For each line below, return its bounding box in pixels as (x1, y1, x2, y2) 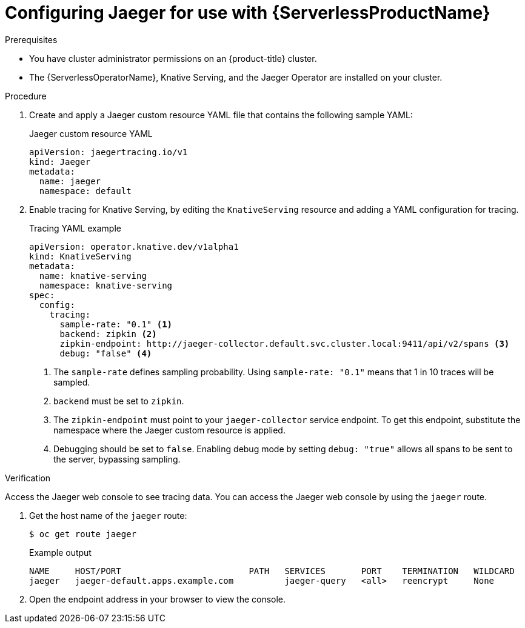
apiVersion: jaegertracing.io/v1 (29, 147, 188, 157)
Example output (29, 547, 92, 558)
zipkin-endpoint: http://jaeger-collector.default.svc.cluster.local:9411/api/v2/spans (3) (59, 338, 510, 349)
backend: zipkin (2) (59, 329, 157, 339)
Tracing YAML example (29, 222, 121, 233)
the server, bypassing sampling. (53, 453, 181, 464)
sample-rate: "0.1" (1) (59, 319, 173, 329)
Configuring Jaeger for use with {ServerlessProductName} (5, 2, 490, 23)
